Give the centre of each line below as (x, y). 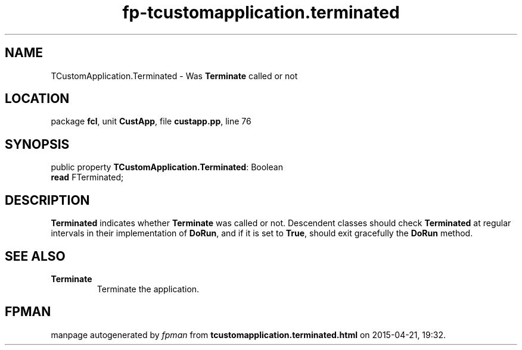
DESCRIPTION (47, 200)
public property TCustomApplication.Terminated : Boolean (167, 167)
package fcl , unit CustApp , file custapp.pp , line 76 (151, 121)
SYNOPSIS (37, 144)
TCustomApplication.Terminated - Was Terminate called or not (174, 76)
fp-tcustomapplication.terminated (261, 12)
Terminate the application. (148, 289)
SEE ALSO (35, 256)
